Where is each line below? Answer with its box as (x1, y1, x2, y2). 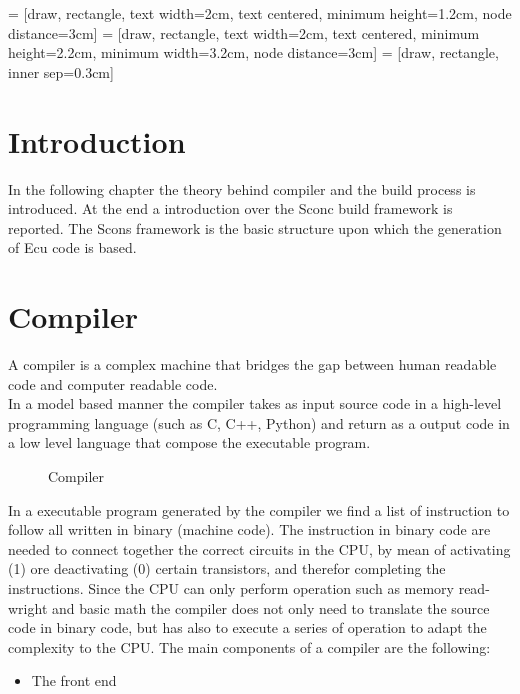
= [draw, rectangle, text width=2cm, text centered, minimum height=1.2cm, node (8, 3, 512, 23)
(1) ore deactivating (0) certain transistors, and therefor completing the (8, 558, 446, 579)
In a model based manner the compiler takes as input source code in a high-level (8, 393, 502, 414)
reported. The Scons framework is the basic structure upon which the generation (8, 217, 502, 238)
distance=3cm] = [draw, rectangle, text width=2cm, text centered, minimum (8, 22, 480, 43)
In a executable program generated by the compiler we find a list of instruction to (8, 499, 510, 520)
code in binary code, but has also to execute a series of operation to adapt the (8, 617, 487, 638)
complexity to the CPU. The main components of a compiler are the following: (8, 636, 491, 657)
